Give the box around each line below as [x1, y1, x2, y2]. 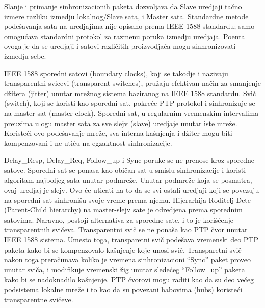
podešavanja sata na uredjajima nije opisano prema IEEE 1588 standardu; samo [4, 21, 255, 32]
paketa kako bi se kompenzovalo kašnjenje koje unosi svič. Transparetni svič [4, 244, 242, 255]
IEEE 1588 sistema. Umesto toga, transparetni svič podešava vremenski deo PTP [4, 234, 258, 245]
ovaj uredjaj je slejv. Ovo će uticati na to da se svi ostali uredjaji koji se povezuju [4, 184, 259, 195]
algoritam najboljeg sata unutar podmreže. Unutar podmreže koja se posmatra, [4, 174, 252, 185]
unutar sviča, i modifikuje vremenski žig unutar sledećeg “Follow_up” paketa [4, 264, 245, 274]
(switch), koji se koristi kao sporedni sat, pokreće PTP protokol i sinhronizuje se [4, 98, 255, 108]
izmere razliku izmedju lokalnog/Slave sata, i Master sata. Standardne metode [4, 11, 249, 21]
